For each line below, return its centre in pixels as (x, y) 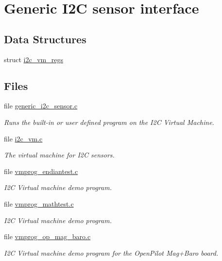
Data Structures (45, 39)
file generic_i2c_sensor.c (41, 106)
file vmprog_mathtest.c (39, 203)
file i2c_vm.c (23, 138)
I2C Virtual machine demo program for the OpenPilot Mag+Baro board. (111, 252)
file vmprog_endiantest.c (41, 171)
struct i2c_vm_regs (34, 59)
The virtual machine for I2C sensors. (59, 155)
